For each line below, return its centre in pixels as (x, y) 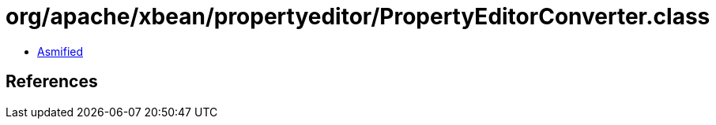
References (52, 82)
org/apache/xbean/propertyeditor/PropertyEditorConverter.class (358, 17)
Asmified (60, 51)
